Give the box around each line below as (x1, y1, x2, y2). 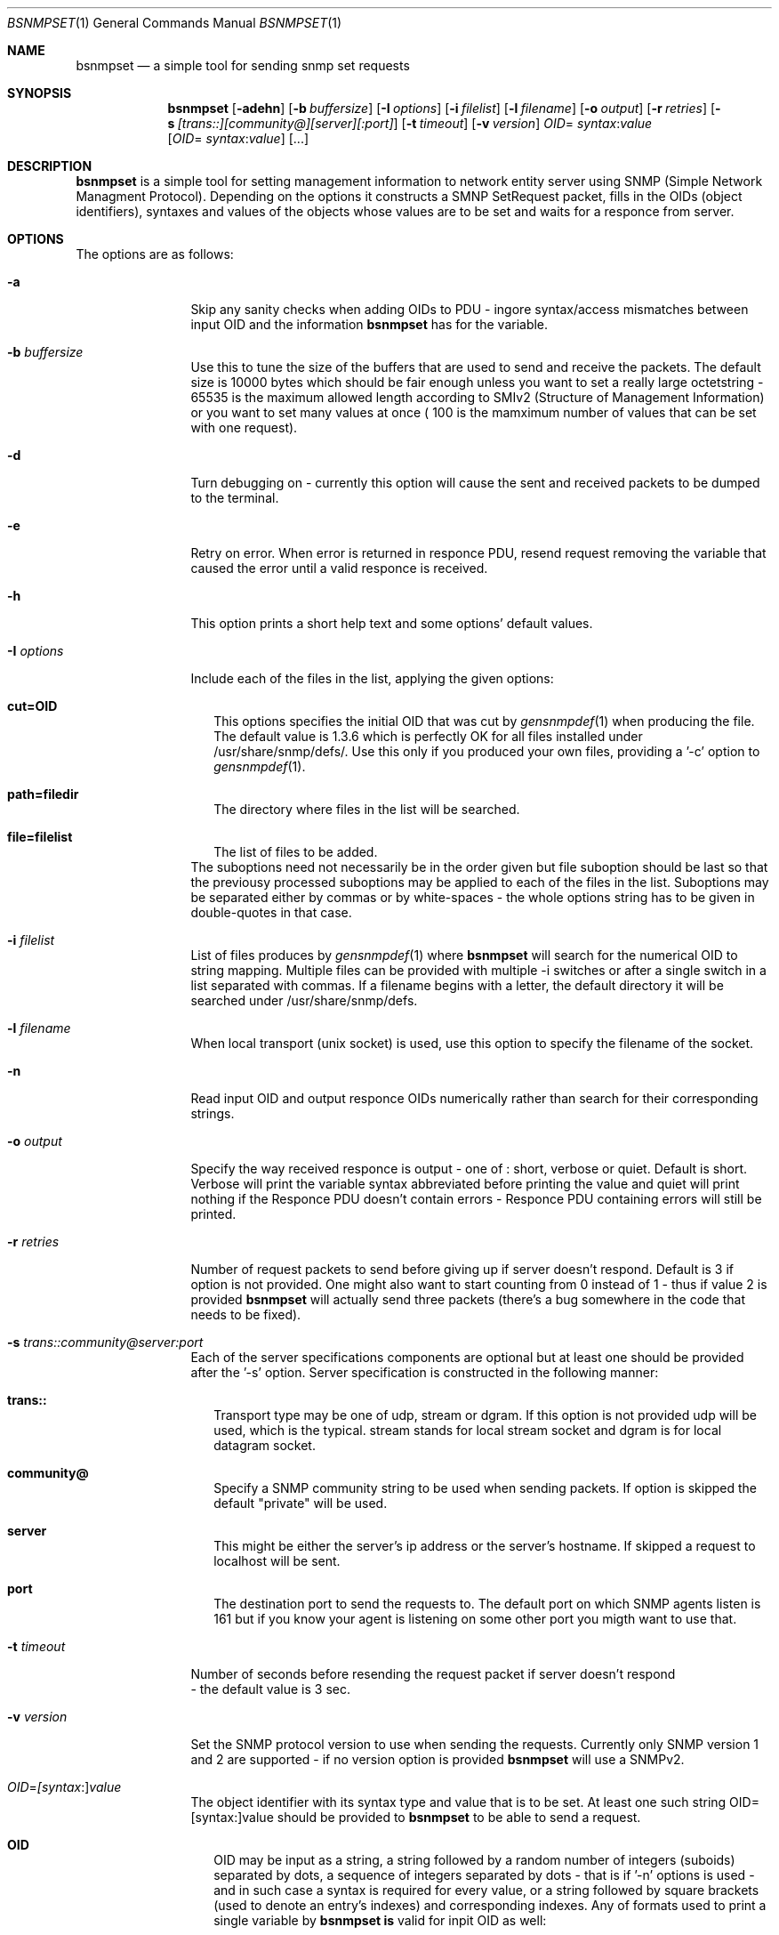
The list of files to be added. (213, 844, 378, 859)
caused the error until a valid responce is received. (190, 560, 488, 576)
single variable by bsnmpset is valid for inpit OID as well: (213, 1913, 547, 1928)
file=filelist (7, 829, 73, 844)
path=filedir (7, 786, 79, 802)
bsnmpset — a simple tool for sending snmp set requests (76, 58, 410, 73)
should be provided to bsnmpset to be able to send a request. (277, 1810, 641, 1825)
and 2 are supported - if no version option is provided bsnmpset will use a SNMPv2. (190, 1752, 685, 1767)
